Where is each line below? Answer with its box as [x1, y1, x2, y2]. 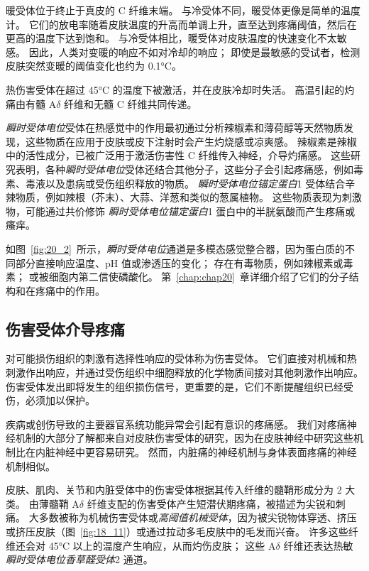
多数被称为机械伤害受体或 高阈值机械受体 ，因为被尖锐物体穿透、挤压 [38, 510, 357, 525]
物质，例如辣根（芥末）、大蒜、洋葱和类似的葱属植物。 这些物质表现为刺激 [15, 190, 362, 205]
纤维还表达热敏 [283, 538, 353, 553]
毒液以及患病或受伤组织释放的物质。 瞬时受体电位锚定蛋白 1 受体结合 [25, 175, 346, 190]
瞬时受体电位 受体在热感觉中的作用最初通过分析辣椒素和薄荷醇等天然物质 [6, 120, 343, 135]
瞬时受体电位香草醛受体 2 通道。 [6, 552, 153, 567]
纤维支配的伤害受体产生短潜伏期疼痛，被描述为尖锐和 [87, 496, 336, 511]
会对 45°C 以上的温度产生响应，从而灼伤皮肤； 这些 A [25, 538, 276, 553]
